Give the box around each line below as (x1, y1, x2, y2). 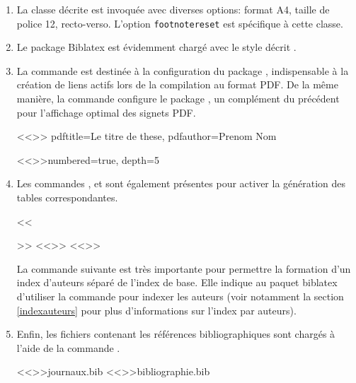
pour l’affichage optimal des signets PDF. (16, 105, 196, 119)
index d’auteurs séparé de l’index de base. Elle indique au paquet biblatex (16, 275, 338, 290)
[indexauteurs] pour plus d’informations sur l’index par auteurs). (16, 302, 297, 317)
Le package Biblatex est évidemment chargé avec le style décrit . (16, 40, 297, 54)
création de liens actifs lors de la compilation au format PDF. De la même (16, 77, 338, 92)
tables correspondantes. (16, 190, 118, 204)
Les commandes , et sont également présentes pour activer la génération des (16, 176, 346, 191)
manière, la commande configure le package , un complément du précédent (16, 91, 340, 106)
